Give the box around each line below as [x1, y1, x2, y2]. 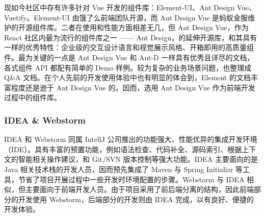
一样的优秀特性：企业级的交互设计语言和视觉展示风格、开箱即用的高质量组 [4, 42, 254, 53]
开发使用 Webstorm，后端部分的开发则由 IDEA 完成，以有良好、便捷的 [18, 194, 254, 204]
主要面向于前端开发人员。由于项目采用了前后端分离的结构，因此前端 [25, 184, 254, 195]
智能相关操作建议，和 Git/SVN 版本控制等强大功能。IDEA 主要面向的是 [18, 154, 258, 164]
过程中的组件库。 [4, 92, 61, 103]
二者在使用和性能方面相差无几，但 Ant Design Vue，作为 [61, 22, 249, 33]
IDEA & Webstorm [4, 113, 86, 126]
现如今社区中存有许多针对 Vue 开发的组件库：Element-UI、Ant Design [4, 2, 235, 12]
